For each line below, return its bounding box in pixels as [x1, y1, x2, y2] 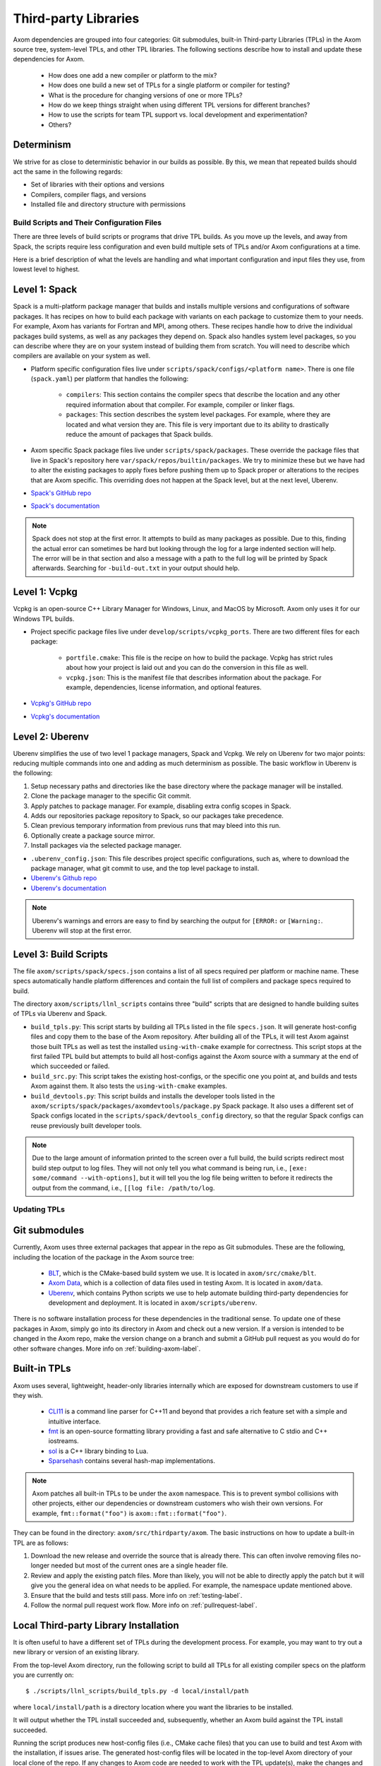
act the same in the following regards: [13, 167, 123, 176]
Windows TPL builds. [13, 615, 75, 623]
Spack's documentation [30, 502, 100, 510]
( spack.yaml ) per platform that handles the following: [30, 374, 189, 383]
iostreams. [48, 1437, 79, 1445]
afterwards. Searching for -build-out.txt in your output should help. [32, 564, 240, 572]
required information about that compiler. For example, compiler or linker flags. [66, 400, 295, 409]
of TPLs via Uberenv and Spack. [13, 1009, 107, 1018]
